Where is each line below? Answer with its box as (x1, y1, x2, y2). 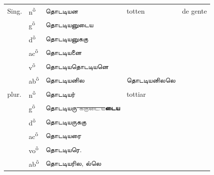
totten (126, 5, 145, 16)
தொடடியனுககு (46, 33, 88, 43)
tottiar (126, 88, 146, 99)
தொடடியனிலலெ (126, 75, 176, 85)
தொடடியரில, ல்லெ (46, 158, 101, 168)
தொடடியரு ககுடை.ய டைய (46, 103, 120, 113)
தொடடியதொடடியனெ (46, 61, 109, 71)
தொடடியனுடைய (46, 19, 94, 30)
